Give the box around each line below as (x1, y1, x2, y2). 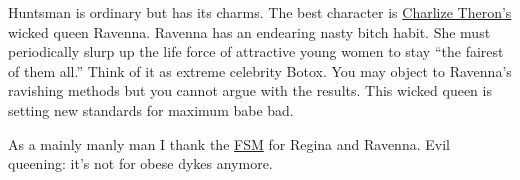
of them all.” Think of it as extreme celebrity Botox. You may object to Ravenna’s (8, 60, 512, 81)
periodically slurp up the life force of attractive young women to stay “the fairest (8, 41, 504, 62)
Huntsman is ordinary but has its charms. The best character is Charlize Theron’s (8, 2, 512, 22)
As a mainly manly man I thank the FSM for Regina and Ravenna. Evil (8, 133, 450, 154)
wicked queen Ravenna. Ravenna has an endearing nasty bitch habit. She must (8, 21, 491, 42)
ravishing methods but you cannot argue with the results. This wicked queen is (8, 80, 492, 101)
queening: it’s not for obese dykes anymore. (8, 153, 273, 174)
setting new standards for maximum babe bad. (8, 99, 294, 120)
